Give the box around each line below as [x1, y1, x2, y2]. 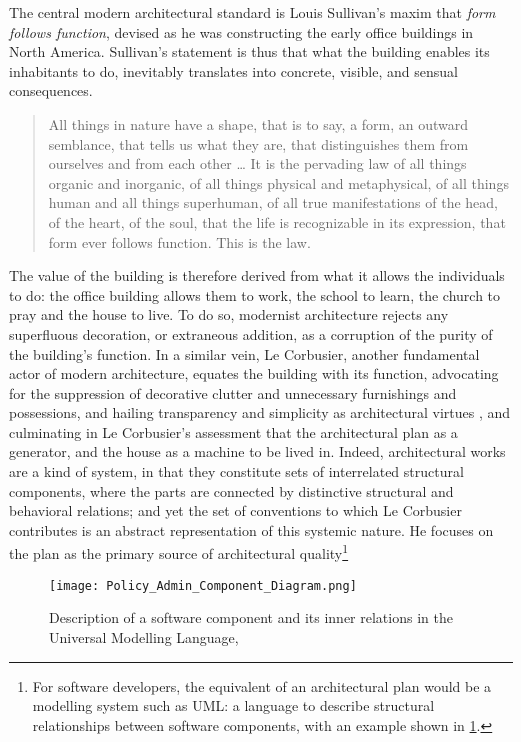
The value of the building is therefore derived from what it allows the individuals [9, 265, 505, 286]
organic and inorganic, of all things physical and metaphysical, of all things [48, 172, 509, 193]
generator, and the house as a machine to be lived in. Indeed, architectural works [9, 441, 506, 462]
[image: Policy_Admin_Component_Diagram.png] [49, 578, 357, 593]
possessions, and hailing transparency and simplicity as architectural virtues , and [9, 402, 511, 423]
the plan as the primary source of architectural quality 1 [9, 540, 349, 564]
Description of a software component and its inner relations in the [49, 607, 453, 628]
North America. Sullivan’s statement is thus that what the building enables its [9, 41, 490, 62]
